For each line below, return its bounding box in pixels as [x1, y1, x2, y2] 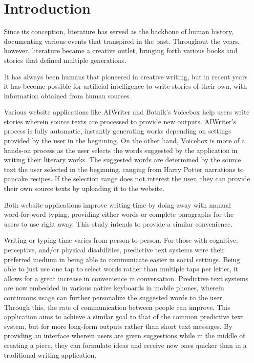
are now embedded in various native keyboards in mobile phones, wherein [4, 283, 224, 293]
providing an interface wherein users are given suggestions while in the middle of [4, 330, 245, 341]
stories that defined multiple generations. [4, 55, 127, 65]
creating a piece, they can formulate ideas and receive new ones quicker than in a [4, 340, 247, 350]
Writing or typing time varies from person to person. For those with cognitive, [4, 235, 238, 245]
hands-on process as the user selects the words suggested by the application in [4, 145, 238, 155]
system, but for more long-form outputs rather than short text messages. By [4, 321, 233, 331]
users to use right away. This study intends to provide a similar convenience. [4, 218, 233, 229]
